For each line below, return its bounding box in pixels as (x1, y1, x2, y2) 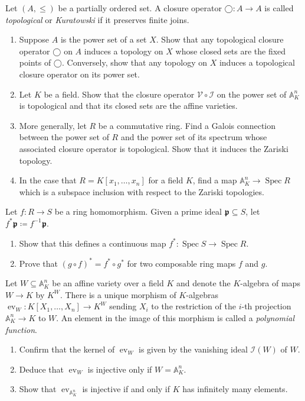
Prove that (19, 257, 58, 269)
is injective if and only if (82, 383, 170, 395)
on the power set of (217, 88, 287, 100)
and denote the (176, 277, 231, 289)
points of (19, 56, 51, 69)
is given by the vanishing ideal (138, 343, 248, 355)
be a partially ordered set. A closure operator (58, 2, 222, 14)
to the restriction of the (151, 300, 236, 312)
